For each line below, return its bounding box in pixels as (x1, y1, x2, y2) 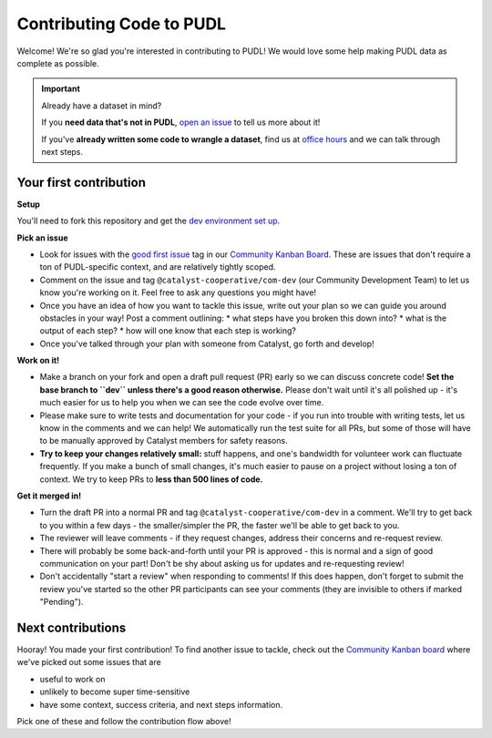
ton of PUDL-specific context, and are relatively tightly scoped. (39, 261, 276, 272)
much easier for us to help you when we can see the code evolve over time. (39, 397, 324, 408)
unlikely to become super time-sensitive (39, 686, 190, 697)
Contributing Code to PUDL (16, 14, 227, 34)
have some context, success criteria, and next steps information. (39, 699, 282, 710)
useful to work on (39, 673, 106, 684)
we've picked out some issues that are (16, 657, 161, 668)
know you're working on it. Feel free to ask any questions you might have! (39, 287, 317, 298)
